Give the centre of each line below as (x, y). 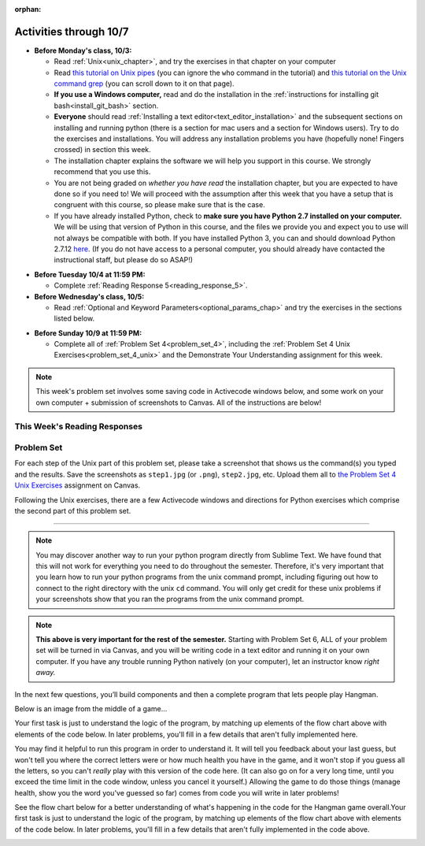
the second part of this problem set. (73, 510)
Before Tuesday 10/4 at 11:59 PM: (90, 274)
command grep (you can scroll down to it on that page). (144, 83)
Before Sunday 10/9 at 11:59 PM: (88, 333)
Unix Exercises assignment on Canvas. (78, 485)
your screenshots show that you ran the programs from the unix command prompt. (170, 599)
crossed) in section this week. (102, 150)
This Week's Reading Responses (79, 427)
